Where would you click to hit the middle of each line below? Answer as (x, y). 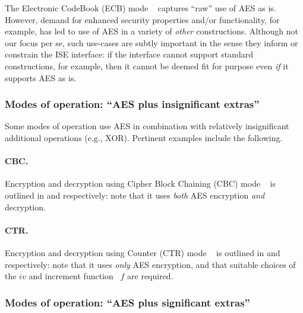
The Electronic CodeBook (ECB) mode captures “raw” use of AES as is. (141, 8)
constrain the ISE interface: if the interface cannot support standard (129, 54)
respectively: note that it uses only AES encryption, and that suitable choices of (150, 264)
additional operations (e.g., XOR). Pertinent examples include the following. (144, 137)
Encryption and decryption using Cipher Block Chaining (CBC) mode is (140, 183)
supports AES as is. (41, 77)
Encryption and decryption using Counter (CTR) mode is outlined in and (143, 252)
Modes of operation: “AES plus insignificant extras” (132, 104)
